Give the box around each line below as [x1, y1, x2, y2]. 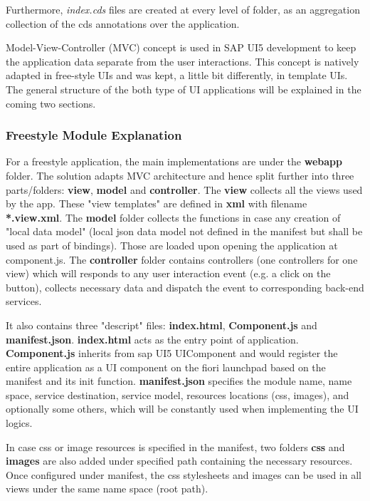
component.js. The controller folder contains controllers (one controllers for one [6, 252, 358, 267]
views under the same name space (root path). [6, 481, 208, 496]
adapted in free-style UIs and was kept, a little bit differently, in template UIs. [6, 68, 348, 83]
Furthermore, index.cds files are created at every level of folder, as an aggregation [6, 2, 360, 16]
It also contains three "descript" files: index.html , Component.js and [6, 317, 317, 332]
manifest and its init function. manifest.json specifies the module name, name [6, 373, 352, 388]
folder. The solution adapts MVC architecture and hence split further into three [6, 167, 354, 182]
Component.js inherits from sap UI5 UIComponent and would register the [6, 346, 338, 361]
